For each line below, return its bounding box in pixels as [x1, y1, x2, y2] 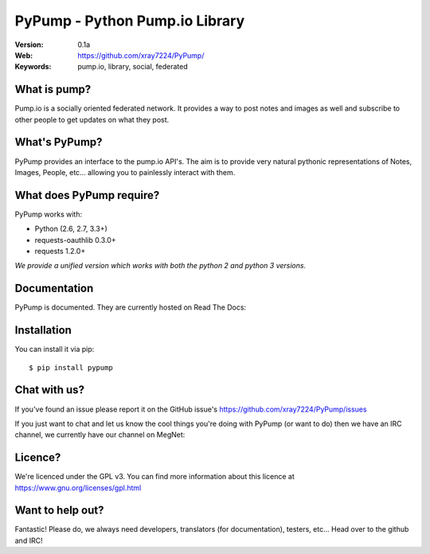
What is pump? [14, 83, 92, 96]
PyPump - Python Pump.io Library [14, 12, 245, 29]
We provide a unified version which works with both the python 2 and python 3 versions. [14, 261, 307, 271]
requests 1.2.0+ [34, 247, 86, 256]
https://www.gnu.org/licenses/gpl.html [14, 482, 142, 493]
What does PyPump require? [14, 188, 160, 202]
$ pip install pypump [29, 363, 113, 372]
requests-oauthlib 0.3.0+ [34, 235, 116, 244]
